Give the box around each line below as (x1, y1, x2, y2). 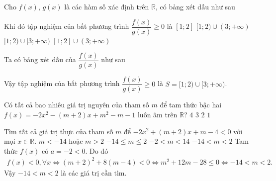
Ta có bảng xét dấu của (4, 54, 76, 65)
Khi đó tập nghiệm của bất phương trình (4, 21, 129, 31)
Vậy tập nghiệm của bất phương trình (4, 78, 120, 89)
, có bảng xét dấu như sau (155, 1, 235, 11)
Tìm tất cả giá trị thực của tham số (4, 126, 113, 136)
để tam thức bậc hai (160, 99, 222, 110)
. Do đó (85, 145, 108, 156)
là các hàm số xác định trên (64, 1, 149, 11)
